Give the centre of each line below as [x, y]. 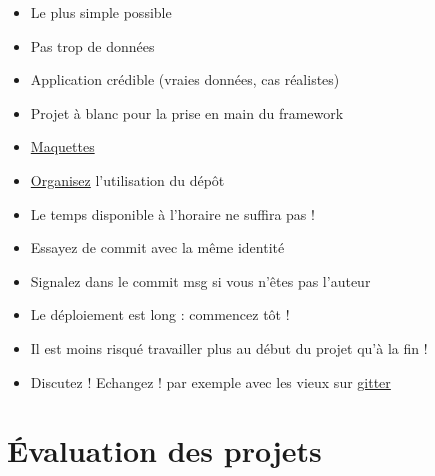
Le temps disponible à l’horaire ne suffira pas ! [172, 213]
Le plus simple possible [101, 12]
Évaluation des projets [164, 450]
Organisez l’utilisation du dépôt [127, 179]
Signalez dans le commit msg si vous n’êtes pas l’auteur [200, 280]
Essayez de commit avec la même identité [157, 247]
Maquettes [62, 146]
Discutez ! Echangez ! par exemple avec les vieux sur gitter [210, 381]
